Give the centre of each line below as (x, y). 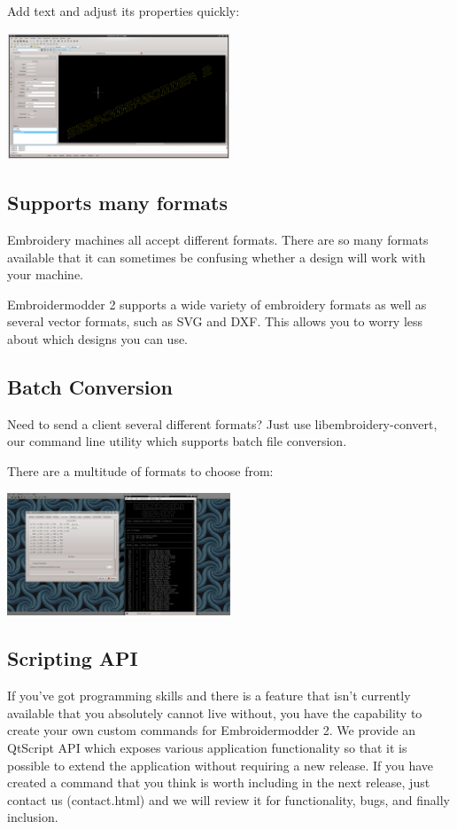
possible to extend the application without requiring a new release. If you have (221, 765)
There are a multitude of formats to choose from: (140, 470)
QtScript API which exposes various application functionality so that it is (207, 747)
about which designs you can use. (98, 338)
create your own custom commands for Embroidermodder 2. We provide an (212, 730)
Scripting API (73, 658)
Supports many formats (117, 203)
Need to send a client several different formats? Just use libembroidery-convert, (222, 423)
